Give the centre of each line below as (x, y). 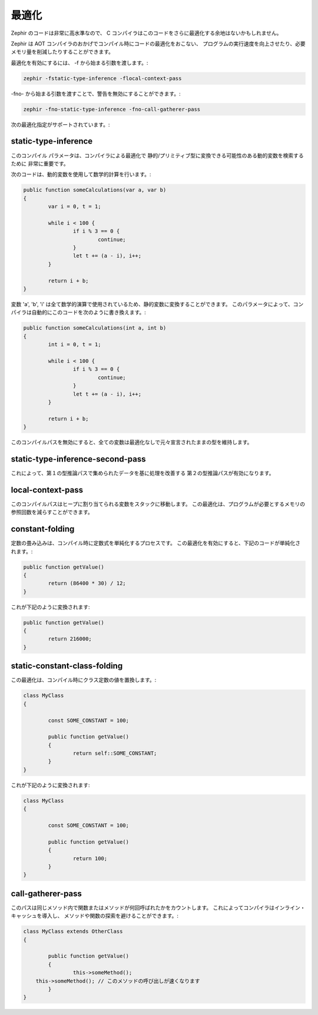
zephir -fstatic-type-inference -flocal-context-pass (102, 78)
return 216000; (70, 639)
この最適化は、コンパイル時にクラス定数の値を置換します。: (84, 680)
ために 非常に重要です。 (40, 163)
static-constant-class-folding (67, 666)
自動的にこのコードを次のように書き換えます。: (89, 313)
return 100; (90, 858)
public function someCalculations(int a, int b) (95, 328)
